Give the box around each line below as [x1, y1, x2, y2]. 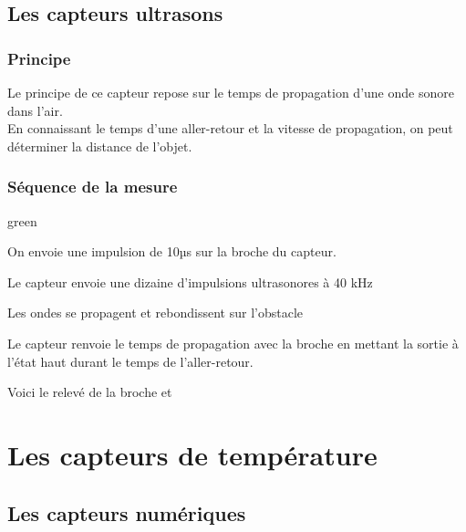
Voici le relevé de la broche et [7, 382, 172, 402]
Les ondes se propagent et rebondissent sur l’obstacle [7, 303, 303, 322]
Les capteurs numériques [7, 498, 246, 527]
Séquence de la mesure [7, 175, 178, 198]
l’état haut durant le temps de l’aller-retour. [7, 351, 254, 370]
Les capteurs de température [7, 435, 378, 473]
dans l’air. [7, 100, 63, 120]
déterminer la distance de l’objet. [7, 136, 192, 155]
